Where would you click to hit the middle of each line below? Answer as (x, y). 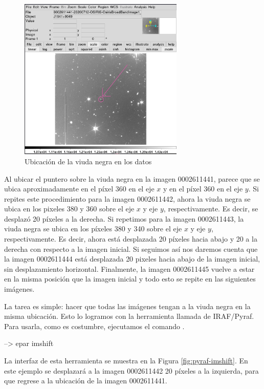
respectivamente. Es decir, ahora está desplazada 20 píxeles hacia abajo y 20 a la (131, 239)
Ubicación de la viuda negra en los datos (88, 161)
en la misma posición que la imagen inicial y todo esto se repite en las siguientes (130, 279)
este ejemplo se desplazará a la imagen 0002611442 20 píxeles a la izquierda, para (131, 370)
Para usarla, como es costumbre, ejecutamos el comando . (94, 326)
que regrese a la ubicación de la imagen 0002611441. (86, 381)
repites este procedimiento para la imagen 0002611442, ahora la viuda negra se (127, 198)
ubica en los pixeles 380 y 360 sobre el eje (69, 209)
